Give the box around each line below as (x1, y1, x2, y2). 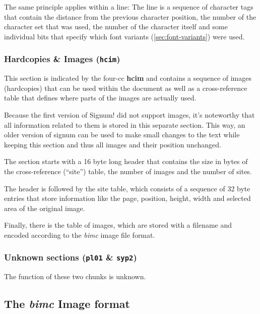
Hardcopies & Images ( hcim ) (4, 53, 120, 65)
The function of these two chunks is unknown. (4, 271, 146, 282)
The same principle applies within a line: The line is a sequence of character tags (4, 2, 253, 12)
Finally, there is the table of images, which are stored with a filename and (4, 220, 232, 230)
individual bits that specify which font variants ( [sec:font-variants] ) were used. (4, 31, 245, 41)
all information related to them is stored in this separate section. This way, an (4, 119, 245, 130)
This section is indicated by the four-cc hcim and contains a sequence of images (4, 73, 252, 83)
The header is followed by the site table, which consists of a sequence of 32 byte (4, 183, 250, 193)
